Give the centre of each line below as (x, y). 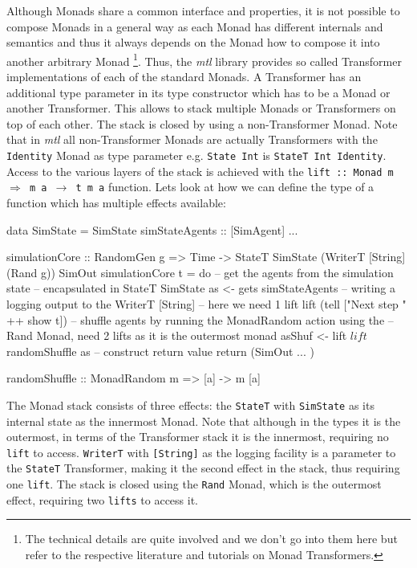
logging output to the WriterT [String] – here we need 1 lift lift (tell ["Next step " (206, 303)
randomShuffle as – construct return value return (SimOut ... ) (160, 351)
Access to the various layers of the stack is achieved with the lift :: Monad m (200, 171)
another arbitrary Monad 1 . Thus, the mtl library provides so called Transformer (204, 59)
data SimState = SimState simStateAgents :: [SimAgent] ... (152, 229)
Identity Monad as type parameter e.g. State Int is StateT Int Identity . (196, 155)
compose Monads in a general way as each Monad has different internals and (195, 26)
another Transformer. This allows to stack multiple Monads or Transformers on (201, 108)
